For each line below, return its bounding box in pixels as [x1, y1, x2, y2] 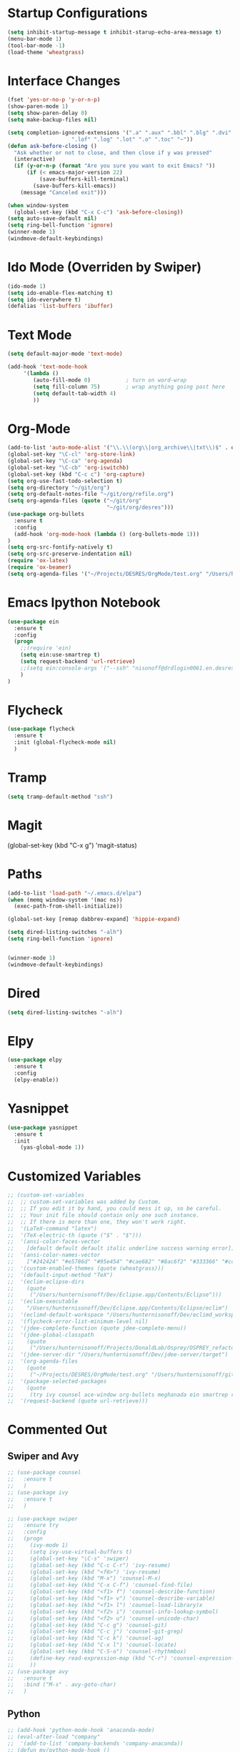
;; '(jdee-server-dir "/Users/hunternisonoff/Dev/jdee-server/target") [7, 1351, 229, 1358]
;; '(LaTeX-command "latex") [7, 1225, 98, 1232]
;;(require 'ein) [20, 644, 72, 652]
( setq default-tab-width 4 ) [33, 389, 116, 397]
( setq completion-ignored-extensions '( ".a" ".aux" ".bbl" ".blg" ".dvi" [7, 129, 232, 136]
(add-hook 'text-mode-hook [7, 363, 88, 371]
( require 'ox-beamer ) [7, 564, 72, 571]
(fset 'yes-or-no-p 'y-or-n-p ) [7, 96, 101, 104]
